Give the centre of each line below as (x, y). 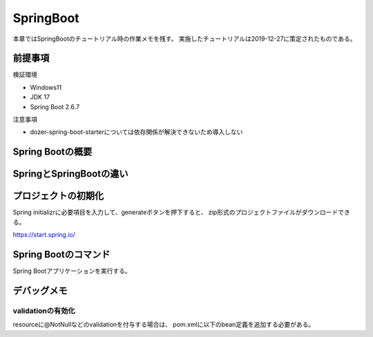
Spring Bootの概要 (52, 152)
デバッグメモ (40, 290)
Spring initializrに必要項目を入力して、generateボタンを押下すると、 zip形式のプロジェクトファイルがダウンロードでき (181, 212)
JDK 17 (40, 97)
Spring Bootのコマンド (61, 254)
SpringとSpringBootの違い (70, 174)
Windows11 (46, 87)
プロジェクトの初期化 (58, 196)
